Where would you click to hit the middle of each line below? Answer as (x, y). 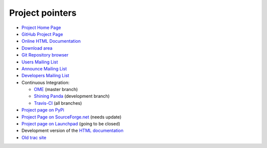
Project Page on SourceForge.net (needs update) (71, 117)
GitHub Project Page (42, 34)
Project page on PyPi (43, 110)
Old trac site (34, 137)
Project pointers (43, 13)
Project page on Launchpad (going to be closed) (71, 124)
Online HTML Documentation (51, 41)
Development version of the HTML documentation (72, 131)
